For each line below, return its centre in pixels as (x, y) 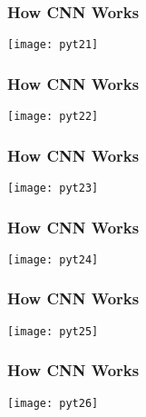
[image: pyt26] (53, 403)
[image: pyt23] (53, 188)
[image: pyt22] (53, 117)
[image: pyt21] (53, 45)
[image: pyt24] (53, 259)
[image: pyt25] (53, 331)
